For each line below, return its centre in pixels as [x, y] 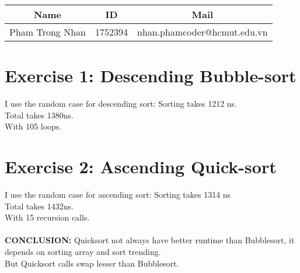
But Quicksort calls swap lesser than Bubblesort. [92, 263]
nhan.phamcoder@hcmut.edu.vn [202, 32]
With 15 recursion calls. [47, 217]
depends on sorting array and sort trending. [83, 251]
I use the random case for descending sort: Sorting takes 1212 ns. [121, 104]
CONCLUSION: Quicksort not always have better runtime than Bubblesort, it [150, 240]
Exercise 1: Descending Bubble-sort [151, 76]
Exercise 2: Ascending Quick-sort [141, 167]
